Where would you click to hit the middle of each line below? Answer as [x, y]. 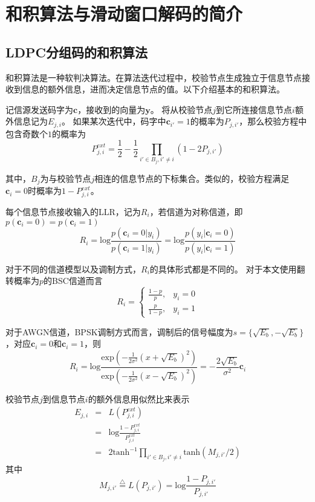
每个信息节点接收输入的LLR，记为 [73, 212]
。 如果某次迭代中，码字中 [114, 121]
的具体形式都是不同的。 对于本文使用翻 [227, 269]
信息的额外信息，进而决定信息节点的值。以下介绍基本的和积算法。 [153, 89]
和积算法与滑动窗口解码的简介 [124, 14]
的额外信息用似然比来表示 [139, 398]
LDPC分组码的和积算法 [77, 52]
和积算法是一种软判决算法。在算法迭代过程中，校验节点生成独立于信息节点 [154, 77]
